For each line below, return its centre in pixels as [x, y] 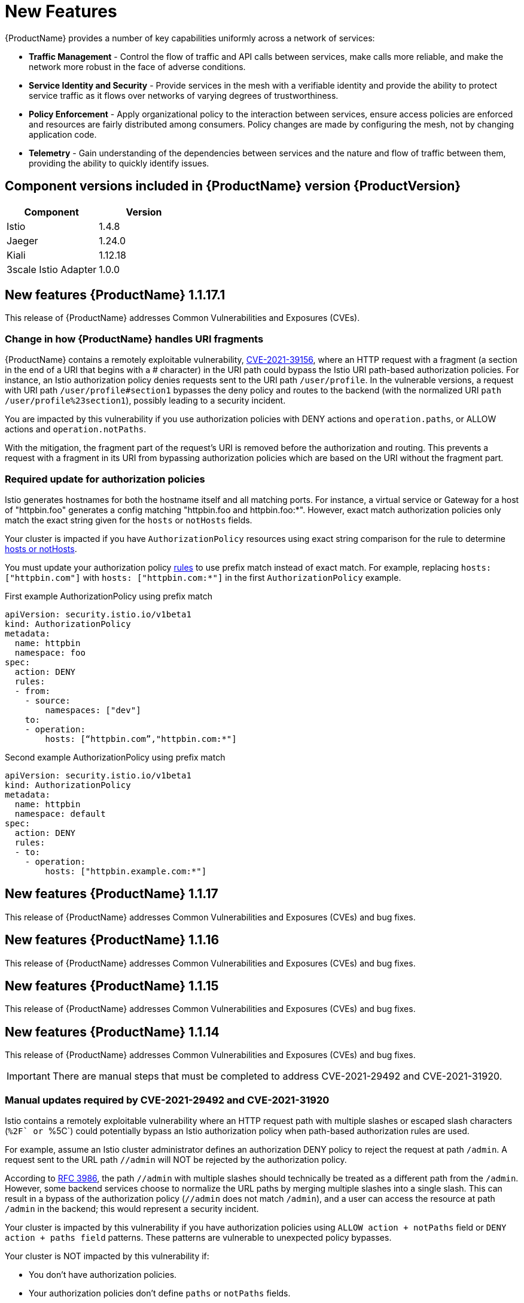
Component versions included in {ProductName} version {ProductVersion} [233, 186]
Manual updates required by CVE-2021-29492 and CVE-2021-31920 [167, 1100]
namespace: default [60, 813]
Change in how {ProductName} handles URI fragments [134, 339]
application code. [63, 134]
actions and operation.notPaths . [76, 429]
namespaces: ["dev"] [93, 710]
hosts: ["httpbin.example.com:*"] [126, 871]
